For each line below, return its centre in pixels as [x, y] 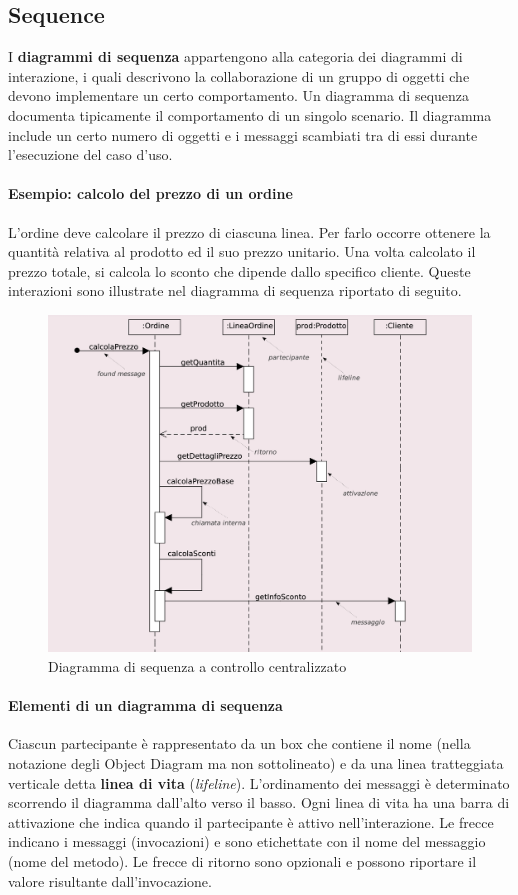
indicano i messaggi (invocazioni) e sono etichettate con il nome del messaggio [247, 841]
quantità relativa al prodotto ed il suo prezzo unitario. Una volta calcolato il [242, 251]
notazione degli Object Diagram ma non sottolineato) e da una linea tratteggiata [256, 762]
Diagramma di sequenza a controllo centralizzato [197, 665]
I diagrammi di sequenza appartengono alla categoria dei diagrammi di [235, 56]
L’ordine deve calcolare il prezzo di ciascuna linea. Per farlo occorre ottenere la [249, 231]
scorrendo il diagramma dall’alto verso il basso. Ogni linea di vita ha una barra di [259, 802]
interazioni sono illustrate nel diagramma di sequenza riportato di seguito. [235, 290]
